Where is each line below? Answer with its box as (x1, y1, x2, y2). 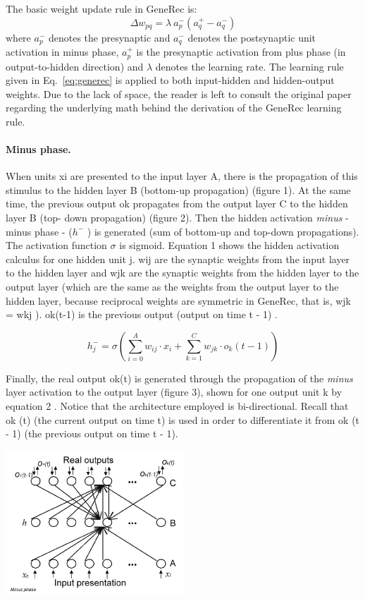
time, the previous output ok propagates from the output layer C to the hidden (6, 196, 348, 211)
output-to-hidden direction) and (6, 59, 144, 73)
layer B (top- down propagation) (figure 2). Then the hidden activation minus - (6, 210, 349, 225)
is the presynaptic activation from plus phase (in (136, 44, 346, 59)
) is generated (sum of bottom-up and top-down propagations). (87, 224, 359, 238)
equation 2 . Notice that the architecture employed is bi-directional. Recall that (6, 398, 349, 413)
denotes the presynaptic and (48, 30, 171, 44)
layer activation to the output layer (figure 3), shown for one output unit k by (6, 384, 342, 399)
